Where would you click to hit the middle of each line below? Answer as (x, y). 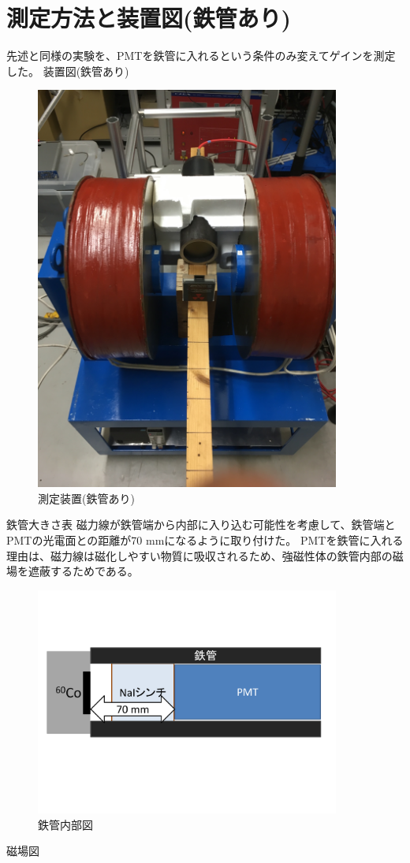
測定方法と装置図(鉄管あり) (149, 18)
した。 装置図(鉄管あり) (68, 71)
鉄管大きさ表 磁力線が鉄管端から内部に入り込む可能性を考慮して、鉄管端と (201, 524)
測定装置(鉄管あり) (86, 498)
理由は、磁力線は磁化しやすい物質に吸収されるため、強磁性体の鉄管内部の (199, 555)
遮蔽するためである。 (83, 571)
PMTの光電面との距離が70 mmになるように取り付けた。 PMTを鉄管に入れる (205, 540)
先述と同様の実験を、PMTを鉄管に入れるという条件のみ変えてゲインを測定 (201, 56)
